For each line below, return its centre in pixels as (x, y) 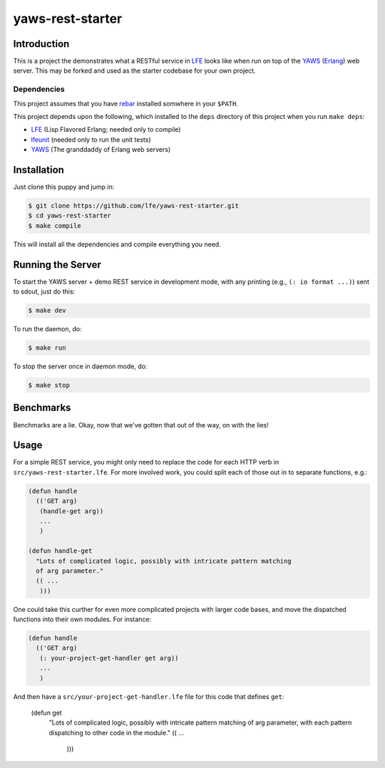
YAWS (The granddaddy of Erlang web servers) (101, 150)
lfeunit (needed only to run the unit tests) (91, 140)
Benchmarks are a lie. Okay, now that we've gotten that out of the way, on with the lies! (141, 425)
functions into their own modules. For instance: (82, 619)
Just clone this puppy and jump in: (64, 187)
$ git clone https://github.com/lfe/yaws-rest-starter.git (133, 206)
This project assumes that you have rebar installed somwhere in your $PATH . (126, 103)
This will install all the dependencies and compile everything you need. (117, 244)
